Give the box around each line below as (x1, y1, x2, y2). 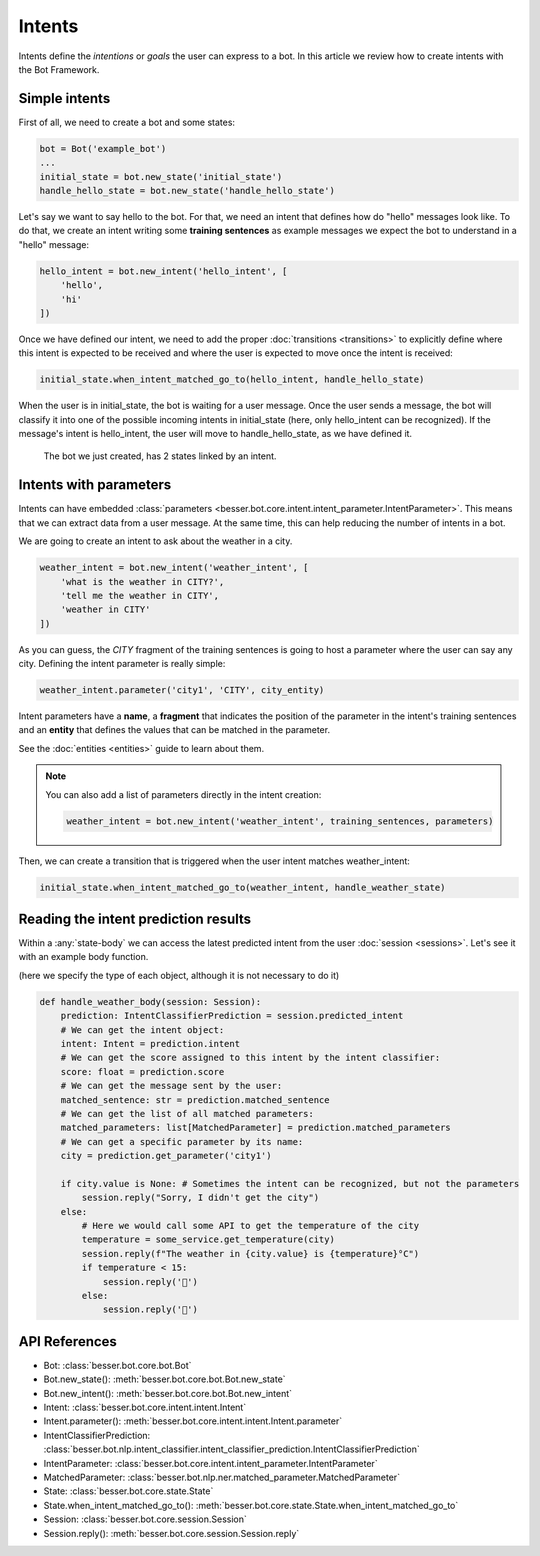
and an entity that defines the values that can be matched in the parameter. (18, 724, 330, 736)
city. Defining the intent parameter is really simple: (18, 658, 226, 670)
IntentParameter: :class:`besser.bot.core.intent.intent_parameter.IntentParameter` (43, 1457, 379, 1469)
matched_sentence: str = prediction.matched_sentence (60, 1094, 330, 1105)
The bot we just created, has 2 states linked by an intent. (43, 450, 277, 462)
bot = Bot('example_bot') (39, 143, 167, 154)
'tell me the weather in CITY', (60, 590, 220, 601)
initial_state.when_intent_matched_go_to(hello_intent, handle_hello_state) (39, 374, 425, 385)
